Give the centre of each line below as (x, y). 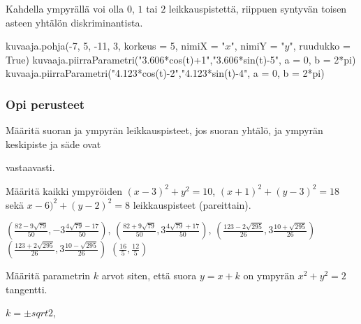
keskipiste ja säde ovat (53, 143)
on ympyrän (269, 275)
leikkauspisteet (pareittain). (192, 204)
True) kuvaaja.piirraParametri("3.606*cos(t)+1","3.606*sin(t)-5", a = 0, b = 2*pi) (181, 59)
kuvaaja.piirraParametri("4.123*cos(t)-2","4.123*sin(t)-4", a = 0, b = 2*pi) (165, 73)
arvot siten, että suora (149, 275)
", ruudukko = (320, 46)
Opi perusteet (45, 104)
